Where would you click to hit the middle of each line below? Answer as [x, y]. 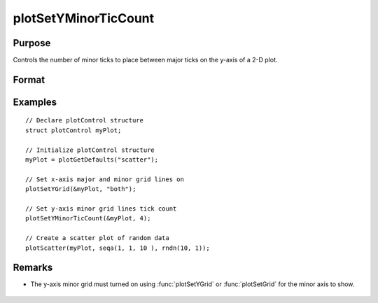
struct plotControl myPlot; [73, 130]
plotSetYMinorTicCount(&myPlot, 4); [88, 218]
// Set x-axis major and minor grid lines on [105, 179]
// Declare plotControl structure [84, 120]
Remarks [33, 268]
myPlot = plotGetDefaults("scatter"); [92, 160]
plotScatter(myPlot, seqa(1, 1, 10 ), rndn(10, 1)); [118, 248]
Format [29, 79]
